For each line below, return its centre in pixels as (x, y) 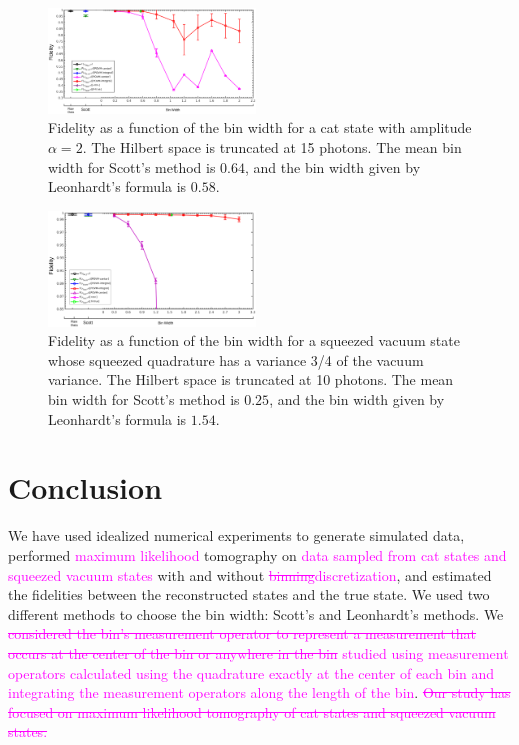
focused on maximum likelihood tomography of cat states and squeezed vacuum (252, 711)
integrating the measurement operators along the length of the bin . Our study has (259, 692)
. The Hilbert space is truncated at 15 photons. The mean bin (272, 147)
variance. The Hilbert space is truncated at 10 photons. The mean (251, 379)
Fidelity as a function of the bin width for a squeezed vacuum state (254, 340)
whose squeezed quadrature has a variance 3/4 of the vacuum (236, 359)
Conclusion (85, 487)
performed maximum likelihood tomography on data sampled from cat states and (257, 554)
